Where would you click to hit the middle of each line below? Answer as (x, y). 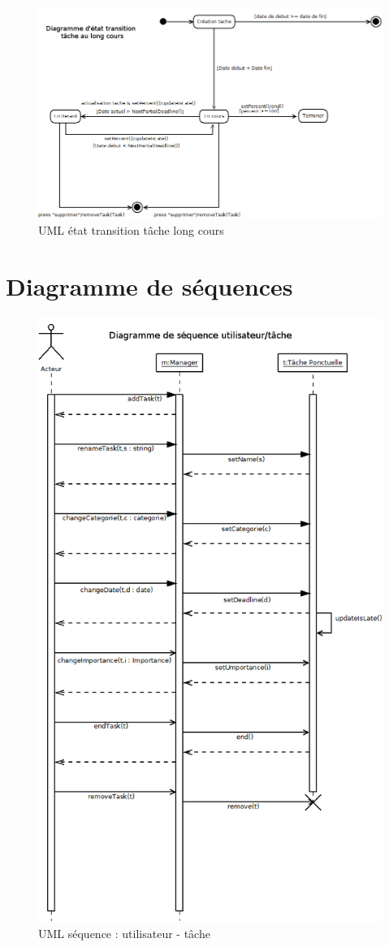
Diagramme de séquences (149, 285)
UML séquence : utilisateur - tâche (124, 934)
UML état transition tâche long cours (131, 230)
